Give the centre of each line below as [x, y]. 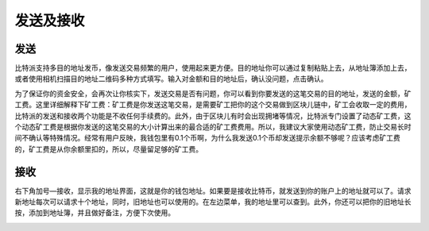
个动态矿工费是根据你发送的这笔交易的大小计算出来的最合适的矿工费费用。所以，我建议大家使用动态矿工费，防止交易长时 [213, 127]
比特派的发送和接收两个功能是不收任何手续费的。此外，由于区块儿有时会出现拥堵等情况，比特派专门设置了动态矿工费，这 [213, 116]
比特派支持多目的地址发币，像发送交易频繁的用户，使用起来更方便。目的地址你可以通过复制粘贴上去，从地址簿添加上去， [213, 68]
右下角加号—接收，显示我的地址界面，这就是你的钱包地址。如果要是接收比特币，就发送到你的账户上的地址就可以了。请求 [213, 191]
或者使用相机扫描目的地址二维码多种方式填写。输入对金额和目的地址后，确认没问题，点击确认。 [171, 79]
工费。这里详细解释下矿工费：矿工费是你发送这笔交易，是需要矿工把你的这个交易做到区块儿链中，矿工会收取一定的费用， [213, 105]
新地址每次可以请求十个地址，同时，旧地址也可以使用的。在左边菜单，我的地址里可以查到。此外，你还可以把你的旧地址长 [213, 202]
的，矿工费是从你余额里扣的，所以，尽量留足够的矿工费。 [108, 149]
